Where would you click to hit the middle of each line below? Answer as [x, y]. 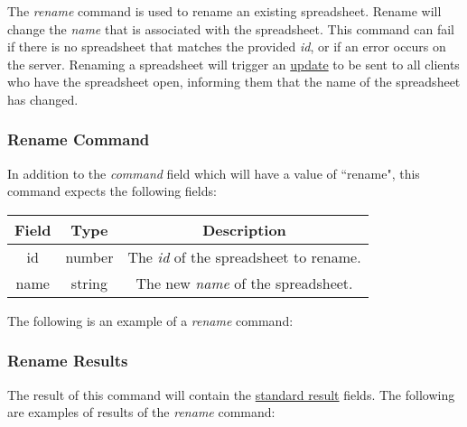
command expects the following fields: [112, 191]
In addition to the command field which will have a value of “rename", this [214, 173]
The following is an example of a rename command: [150, 320]
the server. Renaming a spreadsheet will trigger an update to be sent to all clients [233, 64]
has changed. [43, 99]
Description [244, 229]
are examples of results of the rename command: [141, 412]
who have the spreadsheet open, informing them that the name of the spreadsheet [234, 82]
